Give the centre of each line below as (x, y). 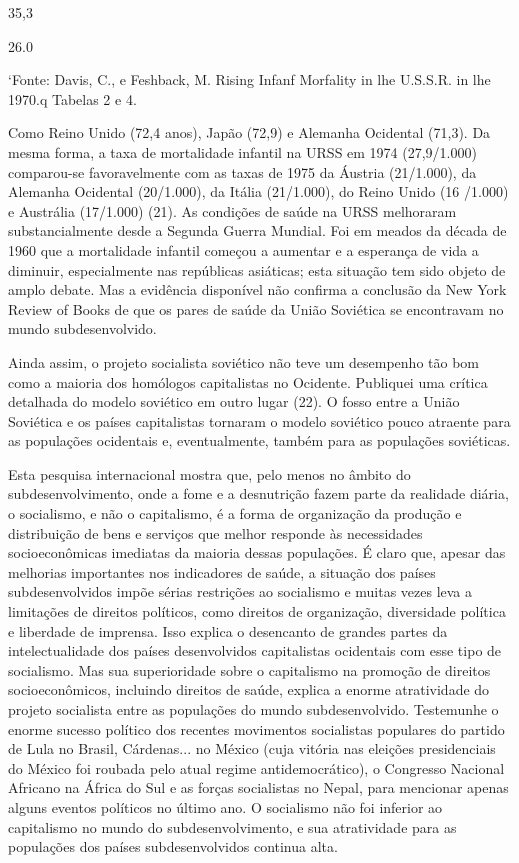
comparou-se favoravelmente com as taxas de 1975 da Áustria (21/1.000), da (242, 171)
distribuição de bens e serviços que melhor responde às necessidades (215, 532)
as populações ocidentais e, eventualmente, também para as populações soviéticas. (259, 440)
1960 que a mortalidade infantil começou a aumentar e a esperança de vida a (243, 249)
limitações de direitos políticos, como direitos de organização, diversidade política (257, 611)
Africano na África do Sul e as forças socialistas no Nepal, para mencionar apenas (258, 787)
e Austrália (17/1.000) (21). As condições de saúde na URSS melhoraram (232, 210)
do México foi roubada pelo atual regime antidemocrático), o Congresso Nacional (256, 767)
